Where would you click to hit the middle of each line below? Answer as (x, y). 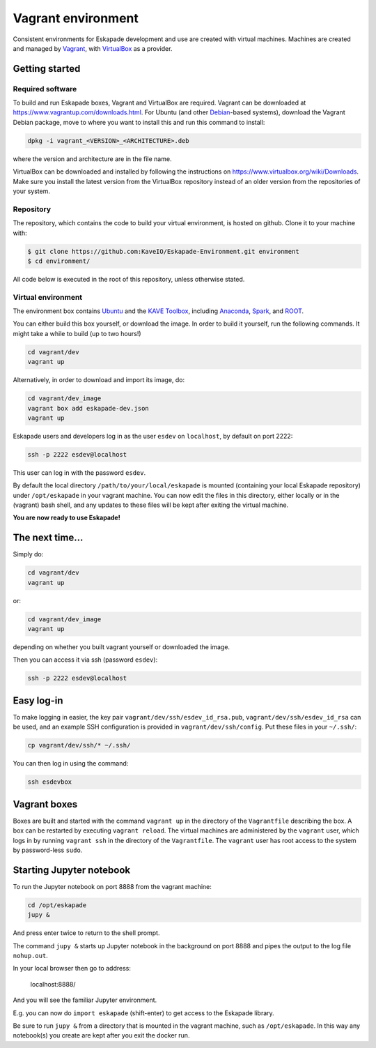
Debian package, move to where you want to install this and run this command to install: (139, 122)
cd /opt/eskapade (57, 905)
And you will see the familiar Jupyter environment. (85, 1000)
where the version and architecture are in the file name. (92, 159)
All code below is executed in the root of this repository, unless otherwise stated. (129, 279)
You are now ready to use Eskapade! (67, 518)
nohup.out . (30, 956)
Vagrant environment (76, 18)
